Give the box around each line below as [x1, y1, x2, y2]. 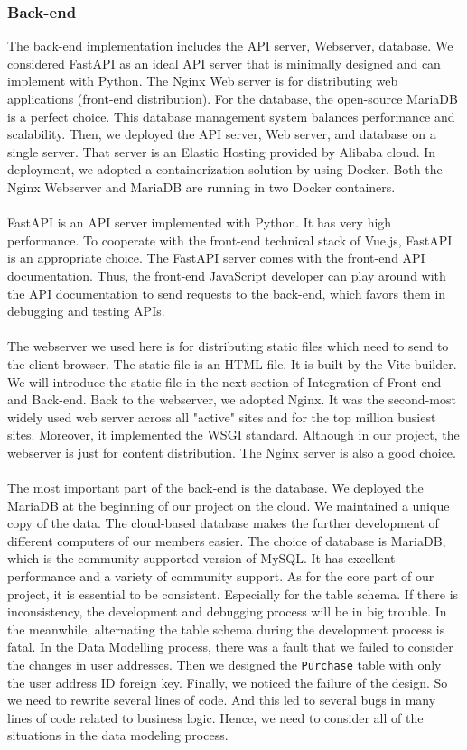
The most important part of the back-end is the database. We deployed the [7, 478, 424, 497]
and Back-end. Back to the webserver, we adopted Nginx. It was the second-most [7, 390, 456, 409]
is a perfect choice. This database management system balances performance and [7, 106, 455, 125]
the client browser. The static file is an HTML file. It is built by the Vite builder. [7, 354, 457, 373]
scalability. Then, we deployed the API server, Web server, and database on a [7, 125, 436, 144]
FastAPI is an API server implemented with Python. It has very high [7, 213, 392, 232]
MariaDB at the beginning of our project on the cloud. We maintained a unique [7, 495, 450, 514]
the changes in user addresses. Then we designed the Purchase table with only [7, 655, 442, 673]
